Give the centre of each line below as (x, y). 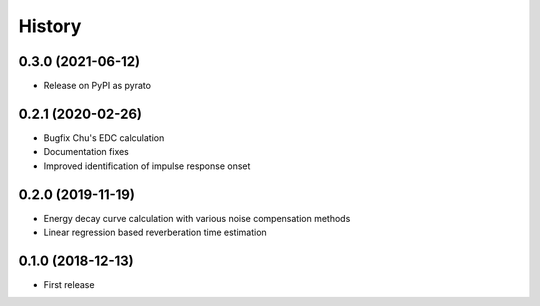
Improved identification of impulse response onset (147, 166)
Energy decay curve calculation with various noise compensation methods (197, 218)
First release (69, 284)
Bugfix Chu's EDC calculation (104, 137)
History (50, 26)
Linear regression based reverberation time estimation (155, 232)
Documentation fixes (86, 152)
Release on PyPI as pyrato (97, 86)
